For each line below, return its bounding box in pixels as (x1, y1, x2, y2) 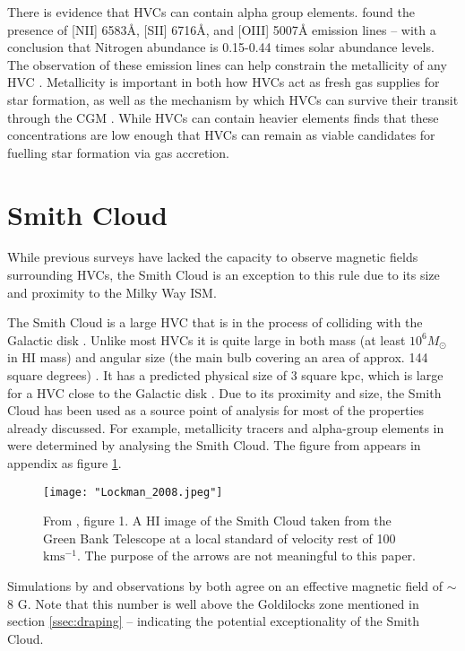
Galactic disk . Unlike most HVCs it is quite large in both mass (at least (7, 330, 406, 349)
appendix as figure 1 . (7, 454, 122, 472)
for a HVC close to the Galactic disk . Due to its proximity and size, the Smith (7, 383, 442, 402)
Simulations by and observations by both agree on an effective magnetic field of (7, 577, 443, 595)
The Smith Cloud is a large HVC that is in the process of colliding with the (7, 313, 423, 332)
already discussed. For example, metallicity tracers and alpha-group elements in (7, 418, 444, 437)
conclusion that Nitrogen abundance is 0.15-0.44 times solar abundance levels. (7, 38, 435, 56)
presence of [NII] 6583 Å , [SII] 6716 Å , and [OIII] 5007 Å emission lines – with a (7, 20, 436, 39)
